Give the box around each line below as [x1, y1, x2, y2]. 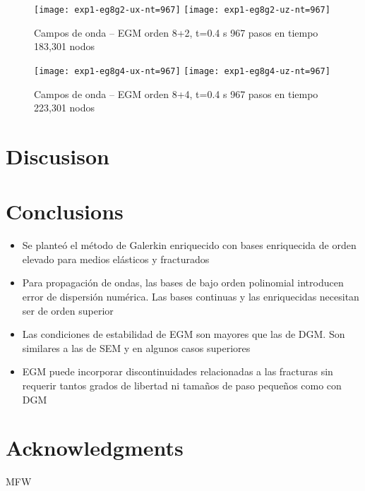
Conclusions [6, 197, 124, 226]
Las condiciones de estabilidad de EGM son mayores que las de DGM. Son [22, 327, 345, 341]
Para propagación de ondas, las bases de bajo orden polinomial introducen [22, 275, 344, 290]
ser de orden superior [22, 303, 114, 317]
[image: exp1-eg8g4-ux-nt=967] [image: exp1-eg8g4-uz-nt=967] [34, 66, 330, 76]
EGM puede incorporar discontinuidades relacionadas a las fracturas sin [22, 364, 333, 379]
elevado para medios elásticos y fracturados [22, 251, 210, 266]
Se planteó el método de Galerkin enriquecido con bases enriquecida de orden [22, 238, 357, 253]
